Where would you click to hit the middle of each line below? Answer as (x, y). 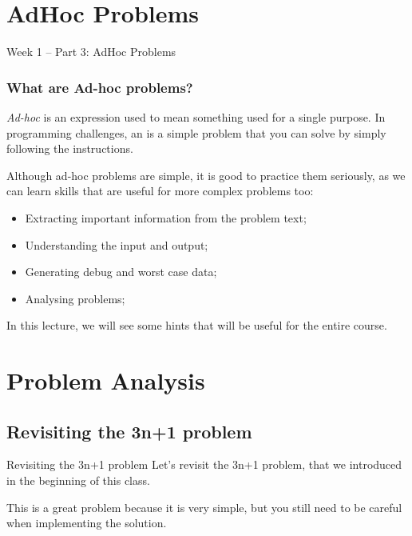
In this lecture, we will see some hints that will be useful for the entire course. (197, 325)
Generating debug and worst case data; (121, 272)
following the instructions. (70, 148)
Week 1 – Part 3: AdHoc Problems (91, 52)
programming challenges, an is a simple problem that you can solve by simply (196, 132)
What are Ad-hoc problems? (100, 87)
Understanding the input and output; (117, 244)
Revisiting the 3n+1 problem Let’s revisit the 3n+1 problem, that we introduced (204, 464)
